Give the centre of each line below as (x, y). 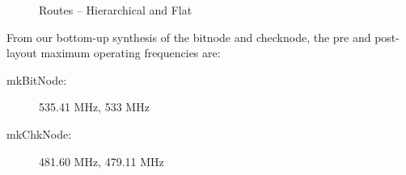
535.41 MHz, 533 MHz (94, 107)
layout (22, 53)
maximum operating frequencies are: (131, 53)
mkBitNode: (37, 79)
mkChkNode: (39, 133)
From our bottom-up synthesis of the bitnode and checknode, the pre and (189, 37)
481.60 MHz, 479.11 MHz (101, 161)
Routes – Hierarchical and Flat (116, 10)
